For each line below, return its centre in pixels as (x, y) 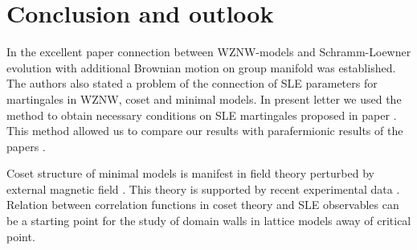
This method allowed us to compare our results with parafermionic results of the (205, 131)
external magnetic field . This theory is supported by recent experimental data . (203, 189)
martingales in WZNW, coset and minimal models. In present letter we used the (204, 98)
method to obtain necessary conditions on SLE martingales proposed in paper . (202, 115)
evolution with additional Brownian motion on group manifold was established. (201, 67)
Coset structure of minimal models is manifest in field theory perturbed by (190, 173)
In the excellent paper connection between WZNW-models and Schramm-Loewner (209, 52)
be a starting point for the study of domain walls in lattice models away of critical (209, 221)
